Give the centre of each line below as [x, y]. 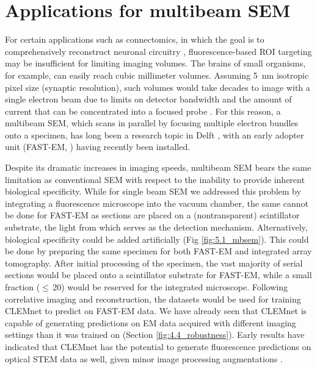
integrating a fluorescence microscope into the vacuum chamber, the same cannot [157, 203]
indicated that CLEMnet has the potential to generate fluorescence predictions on [158, 346]
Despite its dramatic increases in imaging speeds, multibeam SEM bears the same [158, 167]
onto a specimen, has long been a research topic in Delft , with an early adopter [155, 134]
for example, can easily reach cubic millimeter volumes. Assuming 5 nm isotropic [157, 75]
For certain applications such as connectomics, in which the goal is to [135, 39]
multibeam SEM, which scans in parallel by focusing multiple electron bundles [152, 123]
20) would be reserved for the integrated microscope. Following [170, 287]
